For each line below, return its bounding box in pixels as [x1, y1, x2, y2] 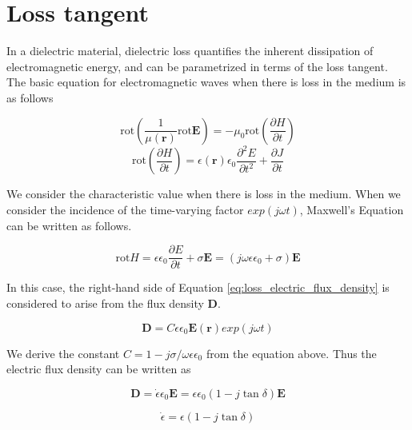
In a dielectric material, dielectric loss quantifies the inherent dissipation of [6, 42, 374, 59]
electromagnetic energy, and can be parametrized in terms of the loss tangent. [6, 58, 388, 74]
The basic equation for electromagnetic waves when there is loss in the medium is [6, 74, 406, 90]
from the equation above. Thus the [206, 344, 377, 361]
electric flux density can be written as [6, 360, 191, 377]
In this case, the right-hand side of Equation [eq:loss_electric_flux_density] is [6, 279, 390, 296]
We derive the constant [6, 344, 120, 361]
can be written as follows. [6, 217, 132, 233]
